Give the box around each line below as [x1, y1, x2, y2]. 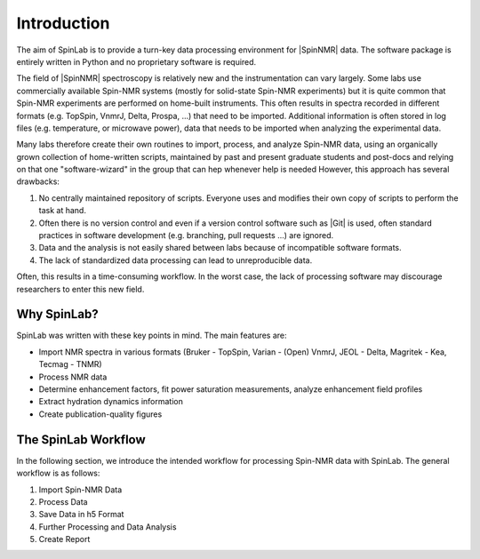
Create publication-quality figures [38, 409, 163, 419]
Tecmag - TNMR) [38, 359, 102, 370]
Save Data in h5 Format [38, 509, 124, 520]
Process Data [38, 496, 88, 507]
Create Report [38, 534, 91, 545]
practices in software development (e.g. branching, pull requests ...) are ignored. [38, 230, 333, 241]
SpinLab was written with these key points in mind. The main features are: [16, 330, 288, 341]
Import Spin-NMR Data [38, 484, 123, 495]
